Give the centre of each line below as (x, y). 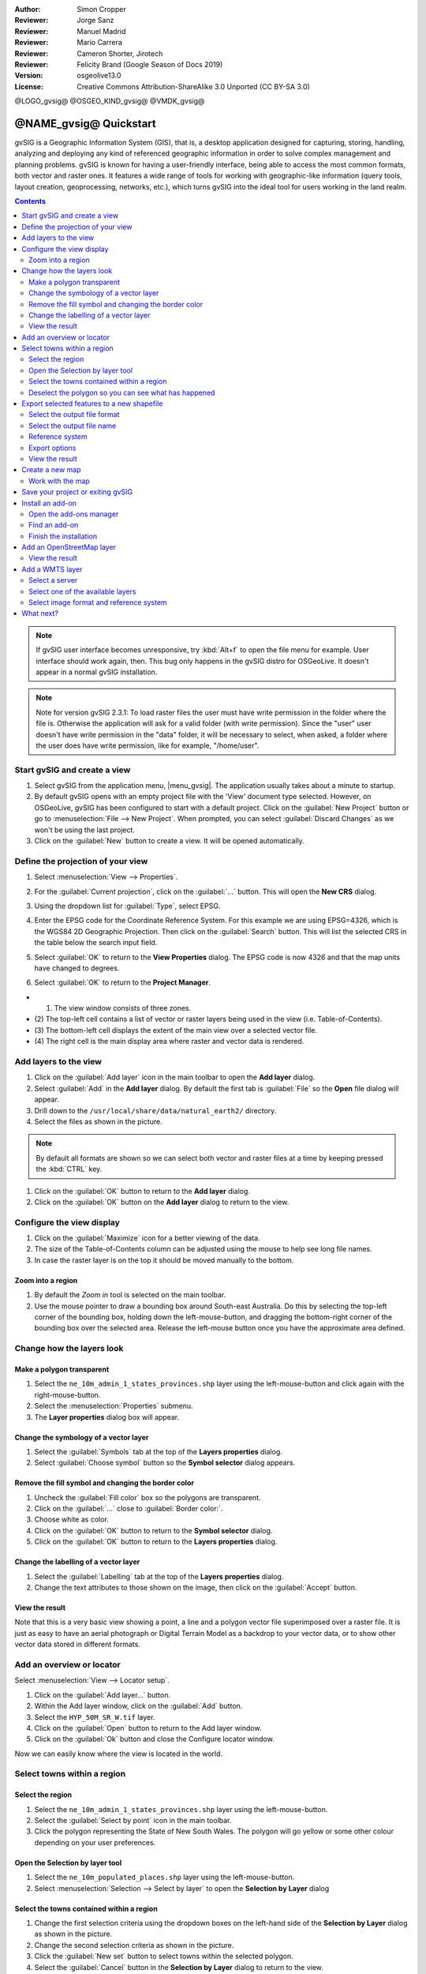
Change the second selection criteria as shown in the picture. (134, 1945)
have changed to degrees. (77, 968)
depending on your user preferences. (95, 1842)
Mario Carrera (99, 43)
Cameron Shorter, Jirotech (120, 53)
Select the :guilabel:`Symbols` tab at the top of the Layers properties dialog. (159, 1451)
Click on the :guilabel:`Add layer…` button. (103, 1694)
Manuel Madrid (101, 31)
